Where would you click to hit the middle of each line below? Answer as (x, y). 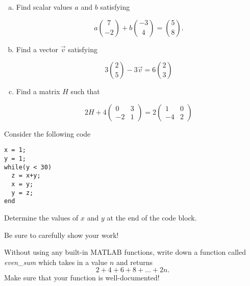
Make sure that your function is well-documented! (82, 278)
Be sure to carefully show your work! (61, 235)
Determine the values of (41, 217)
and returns (135, 262)
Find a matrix (38, 91)
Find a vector (37, 49)
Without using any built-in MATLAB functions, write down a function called (125, 252)
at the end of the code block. (152, 217)
